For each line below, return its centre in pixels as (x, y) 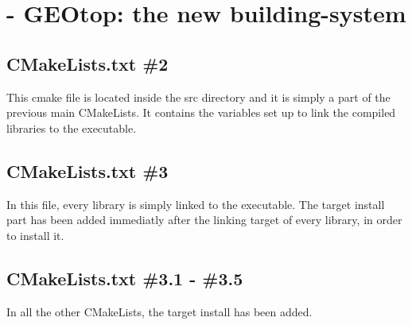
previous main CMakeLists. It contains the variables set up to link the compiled (201, 112)
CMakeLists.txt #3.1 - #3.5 (125, 278)
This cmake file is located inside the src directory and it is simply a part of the (198, 97)
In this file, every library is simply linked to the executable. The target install (196, 204)
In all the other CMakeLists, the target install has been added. (159, 311)
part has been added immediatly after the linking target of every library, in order (204, 220)
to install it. (35, 235)
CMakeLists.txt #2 (87, 63)
